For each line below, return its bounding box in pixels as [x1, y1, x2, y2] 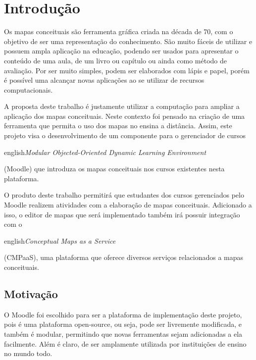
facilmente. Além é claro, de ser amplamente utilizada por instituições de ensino [4, 338, 247, 349]
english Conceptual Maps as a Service [4, 235, 116, 246]
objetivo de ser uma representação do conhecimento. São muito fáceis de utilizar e [4, 36, 253, 46]
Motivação [4, 286, 58, 301]
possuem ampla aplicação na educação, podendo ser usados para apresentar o [4, 46, 239, 56]
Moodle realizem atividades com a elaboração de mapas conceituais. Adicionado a [4, 200, 252, 210]
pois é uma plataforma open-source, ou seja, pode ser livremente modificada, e [4, 319, 242, 329]
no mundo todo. [4, 348, 52, 359]
